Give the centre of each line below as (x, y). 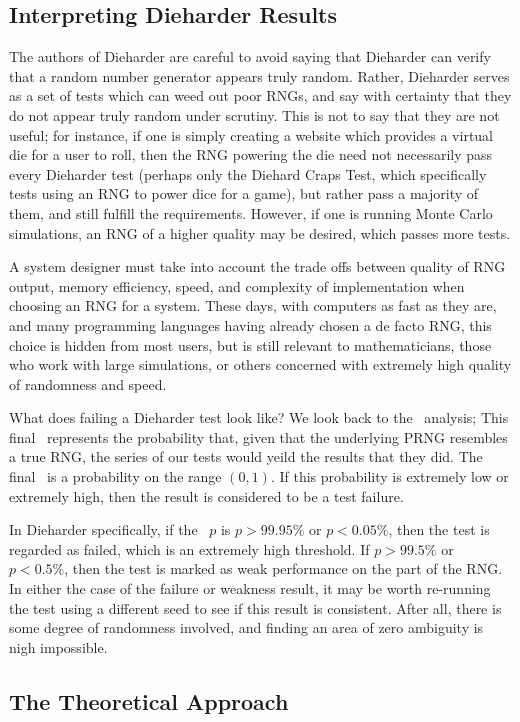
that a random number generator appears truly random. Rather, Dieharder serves (259, 75)
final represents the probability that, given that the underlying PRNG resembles (258, 436)
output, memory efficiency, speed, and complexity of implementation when (237, 285)
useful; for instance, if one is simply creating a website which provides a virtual (251, 134)
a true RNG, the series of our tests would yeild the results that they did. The (246, 456)
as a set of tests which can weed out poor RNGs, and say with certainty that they (260, 95)
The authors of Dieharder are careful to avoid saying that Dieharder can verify (250, 56)
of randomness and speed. (88, 383)
